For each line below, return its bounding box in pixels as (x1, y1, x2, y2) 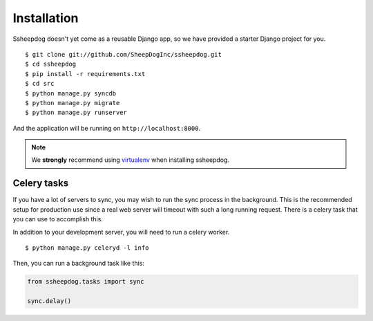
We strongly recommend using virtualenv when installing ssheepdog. (31, 156, 229, 164)
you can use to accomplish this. (12, 215, 104, 223)
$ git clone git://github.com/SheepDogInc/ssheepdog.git (25, 51, 222, 58)
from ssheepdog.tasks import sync (27, 277, 144, 286)
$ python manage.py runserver (25, 109, 128, 117)
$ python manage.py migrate (25, 99, 120, 107)
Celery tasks (12, 177, 69, 190)
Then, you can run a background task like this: (12, 259, 145, 268)
